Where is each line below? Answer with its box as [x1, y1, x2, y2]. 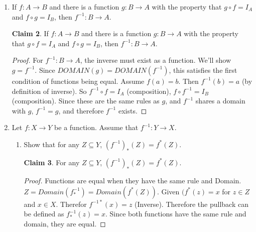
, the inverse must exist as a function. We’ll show [80, 55, 231, 65]
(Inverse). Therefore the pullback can [135, 198, 248, 209]
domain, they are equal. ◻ [24, 218, 106, 228]
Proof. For [12, 55, 43, 65]
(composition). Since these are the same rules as [12, 95, 160, 106]
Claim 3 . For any [24, 157, 80, 167]
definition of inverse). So [12, 85, 87, 96]
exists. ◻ [118, 105, 147, 115]
